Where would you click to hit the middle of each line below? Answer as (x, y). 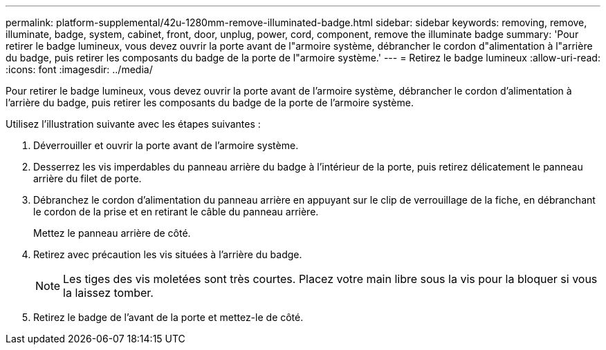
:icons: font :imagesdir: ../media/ (79, 69)
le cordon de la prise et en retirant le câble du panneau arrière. (176, 212)
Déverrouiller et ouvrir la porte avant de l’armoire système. (166, 145)
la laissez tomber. (108, 293)
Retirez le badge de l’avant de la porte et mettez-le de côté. (168, 317)
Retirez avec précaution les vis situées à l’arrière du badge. (168, 254)
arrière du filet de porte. (88, 178)
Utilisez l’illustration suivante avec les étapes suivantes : (133, 124)
